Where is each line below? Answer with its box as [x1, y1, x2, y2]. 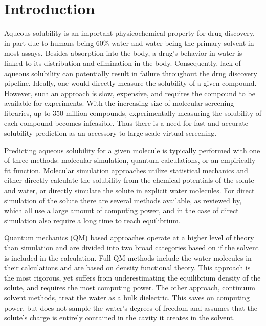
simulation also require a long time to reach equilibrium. [4, 215, 181, 225]
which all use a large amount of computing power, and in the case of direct [4, 205, 239, 216]
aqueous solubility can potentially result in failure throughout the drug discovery [4, 67, 257, 78]
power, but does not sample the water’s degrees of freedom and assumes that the [4, 302, 257, 313]
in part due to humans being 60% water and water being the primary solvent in [4, 37, 254, 48]
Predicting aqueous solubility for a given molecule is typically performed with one [4, 145, 260, 155]
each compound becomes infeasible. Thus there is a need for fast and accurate [4, 118, 248, 128]
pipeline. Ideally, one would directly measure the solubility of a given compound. [4, 78, 257, 88]
